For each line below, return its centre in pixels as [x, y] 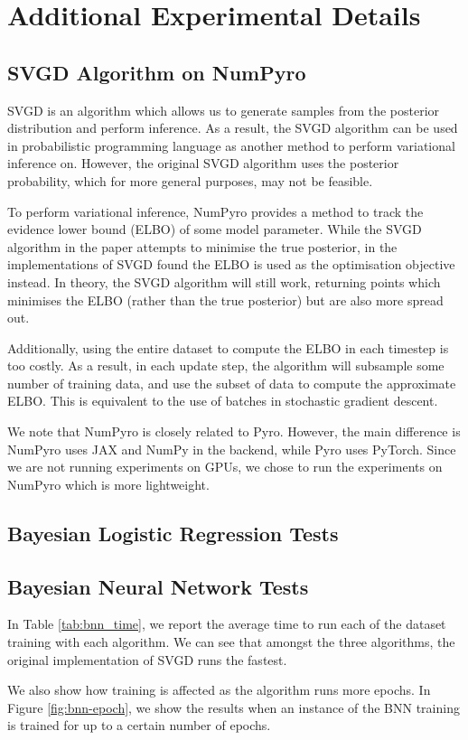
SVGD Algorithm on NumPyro [157, 72]
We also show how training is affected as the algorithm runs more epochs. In [219, 690]
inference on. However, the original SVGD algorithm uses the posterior [203, 163]
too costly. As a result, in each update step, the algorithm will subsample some [226, 365]
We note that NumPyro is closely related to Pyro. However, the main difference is [234, 431]
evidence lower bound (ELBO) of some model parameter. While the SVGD [215, 229]
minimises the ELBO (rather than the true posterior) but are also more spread [225, 300]
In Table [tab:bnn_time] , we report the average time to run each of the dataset [227, 624]
